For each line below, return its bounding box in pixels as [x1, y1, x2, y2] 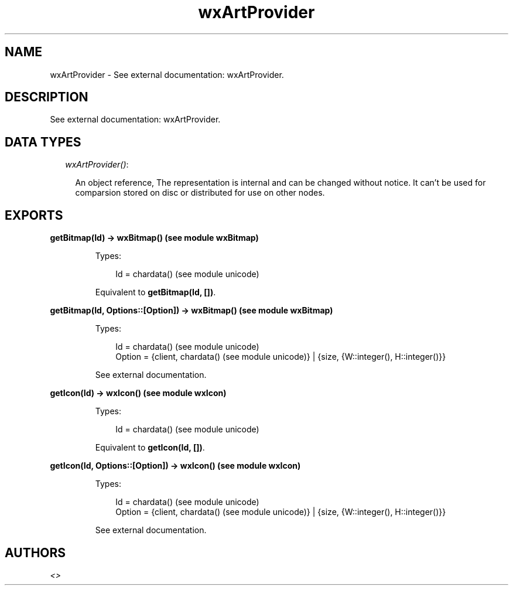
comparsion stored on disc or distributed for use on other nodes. [75, 187, 325, 198]
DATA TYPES [5, 134, 81, 149]
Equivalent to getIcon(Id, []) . [95, 442, 205, 453]
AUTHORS [5, 545, 66, 560]
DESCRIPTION [5, 90, 88, 105]
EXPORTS [5, 207, 63, 223]
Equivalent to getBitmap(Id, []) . [95, 287, 216, 298]
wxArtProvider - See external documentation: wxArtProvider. [50, 69, 284, 80]
